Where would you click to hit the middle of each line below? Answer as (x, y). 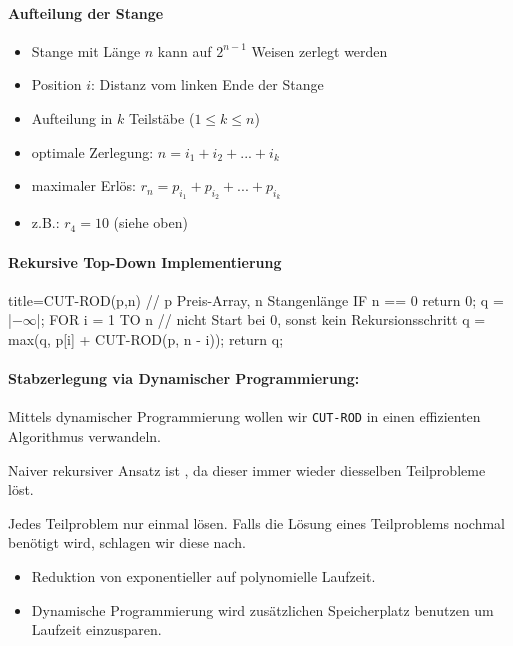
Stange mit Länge (86, 50)
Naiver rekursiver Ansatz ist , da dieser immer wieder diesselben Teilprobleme (247, 469)
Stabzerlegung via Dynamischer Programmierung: (184, 378)
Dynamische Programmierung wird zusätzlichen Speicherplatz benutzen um (262, 609)
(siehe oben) (150, 222)
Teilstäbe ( (161, 117)
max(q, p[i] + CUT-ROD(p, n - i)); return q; (146, 338)
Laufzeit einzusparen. (96, 629)
